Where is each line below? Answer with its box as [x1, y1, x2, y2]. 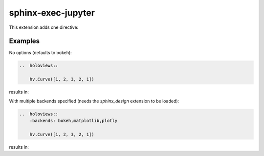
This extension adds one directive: [9, 24, 79, 30]
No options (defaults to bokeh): [9, 50, 72, 56]
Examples [9, 37, 40, 45]
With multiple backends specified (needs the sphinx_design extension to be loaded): [9, 98, 179, 104]
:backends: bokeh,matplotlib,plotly [29, 117, 117, 123]
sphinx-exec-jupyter [9, 7, 95, 18]
